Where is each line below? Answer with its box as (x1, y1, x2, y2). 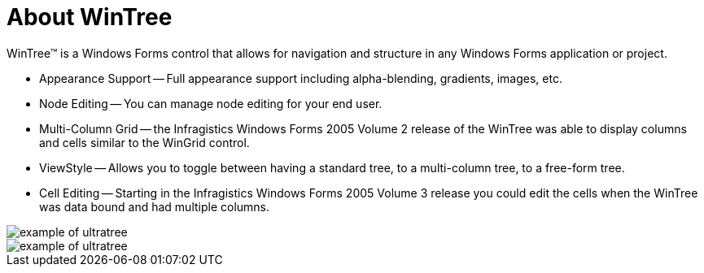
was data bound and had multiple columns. (39, 199, 270, 214)
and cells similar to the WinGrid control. (39, 135, 250, 149)
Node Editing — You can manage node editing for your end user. (39, 96, 383, 110)
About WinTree (7, 3, 173, 31)
